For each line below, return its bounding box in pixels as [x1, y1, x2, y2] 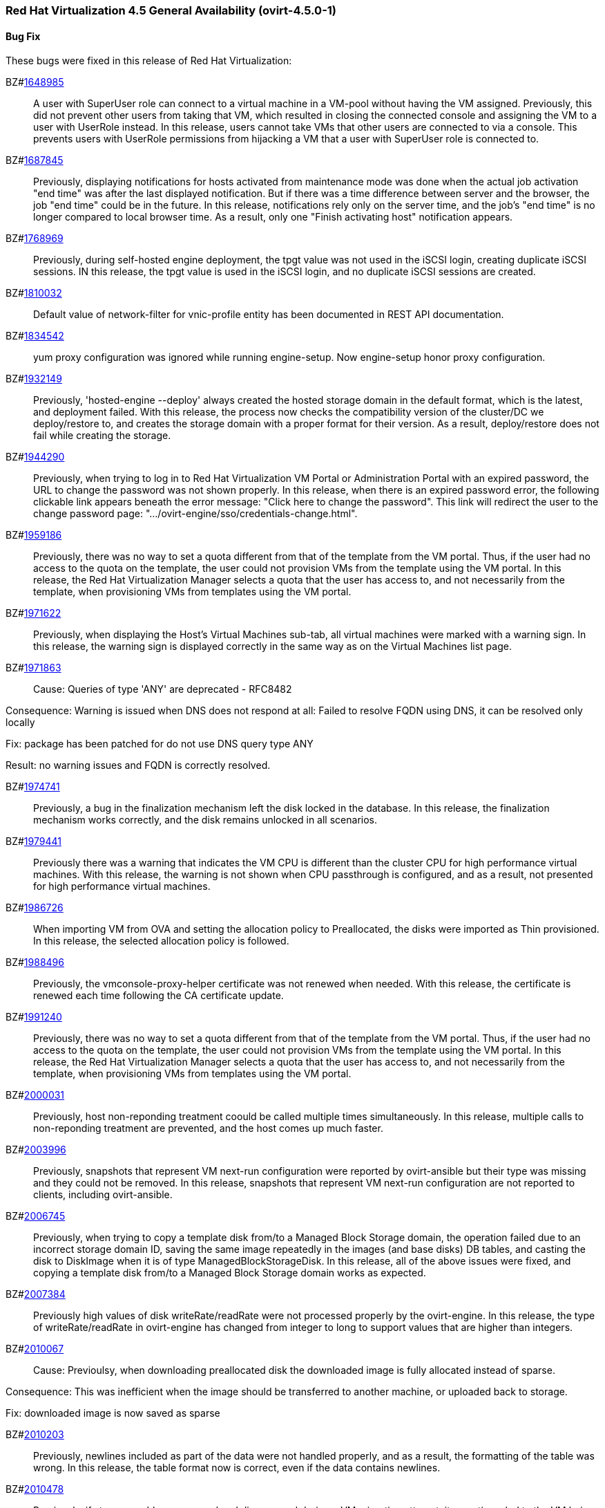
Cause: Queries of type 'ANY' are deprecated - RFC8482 [33, 683, 292, 696]
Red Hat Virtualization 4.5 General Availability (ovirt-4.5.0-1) [6, 3, 337, 17]
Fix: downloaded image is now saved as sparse [6, 1407, 220, 1419]
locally [6, 716, 35, 729]
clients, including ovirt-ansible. [33, 1189, 173, 1201]
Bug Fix [6, 30, 41, 42]
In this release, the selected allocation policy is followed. [33, 935, 289, 947]
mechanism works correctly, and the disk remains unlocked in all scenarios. [33, 814, 377, 826]
